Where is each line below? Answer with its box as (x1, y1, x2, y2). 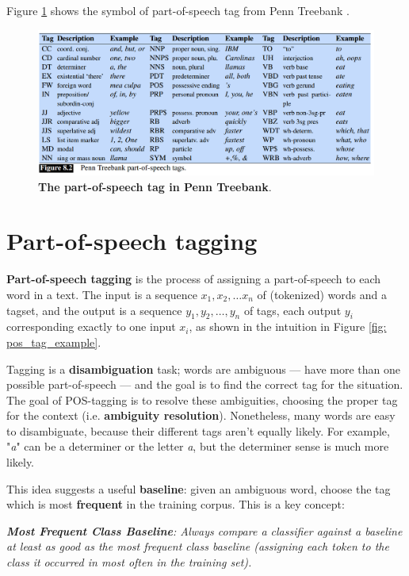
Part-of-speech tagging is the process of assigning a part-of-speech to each (6, 271, 381, 287)
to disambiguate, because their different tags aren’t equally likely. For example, (6, 422, 390, 439)
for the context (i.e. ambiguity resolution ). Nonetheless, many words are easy (6, 407, 396, 424)
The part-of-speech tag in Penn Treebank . (38, 178, 272, 194)
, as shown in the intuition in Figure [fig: (189, 318, 387, 335)
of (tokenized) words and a (257, 286, 387, 302)
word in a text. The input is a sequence (6, 286, 197, 302)
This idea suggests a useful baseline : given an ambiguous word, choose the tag (6, 480, 391, 497)
